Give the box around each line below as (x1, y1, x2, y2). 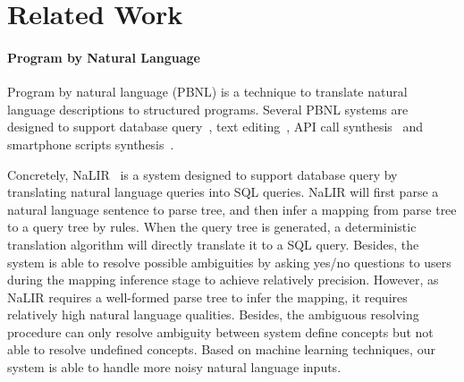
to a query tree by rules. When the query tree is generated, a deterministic (7, 217, 417, 236)
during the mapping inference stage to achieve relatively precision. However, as (7, 270, 439, 289)
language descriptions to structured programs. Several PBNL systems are (7, 99, 409, 118)
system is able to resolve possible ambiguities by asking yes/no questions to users (7, 252, 451, 271)
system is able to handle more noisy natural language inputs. (7, 358, 342, 377)
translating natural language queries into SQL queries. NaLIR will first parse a (7, 183, 439, 201)
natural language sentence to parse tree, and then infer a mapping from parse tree (7, 199, 457, 218)
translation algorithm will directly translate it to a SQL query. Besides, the (7, 234, 419, 253)
